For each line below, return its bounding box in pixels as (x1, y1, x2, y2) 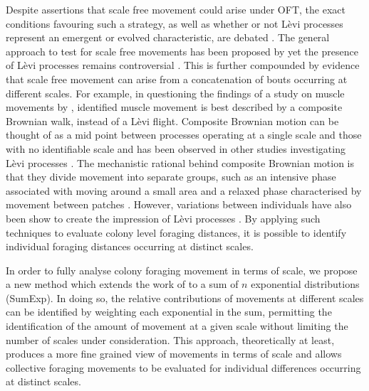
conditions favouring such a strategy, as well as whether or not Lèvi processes (6, 16, 343, 31)
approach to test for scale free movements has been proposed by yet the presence (6, 43, 358, 58)
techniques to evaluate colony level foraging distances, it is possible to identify (6, 225, 347, 240)
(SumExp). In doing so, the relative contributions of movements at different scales (6, 290, 364, 305)
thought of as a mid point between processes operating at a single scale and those (6, 127, 362, 142)
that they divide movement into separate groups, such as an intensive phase (6, 169, 336, 184)
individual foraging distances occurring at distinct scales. (6, 239, 254, 254)
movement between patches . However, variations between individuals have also (6, 197, 352, 212)
